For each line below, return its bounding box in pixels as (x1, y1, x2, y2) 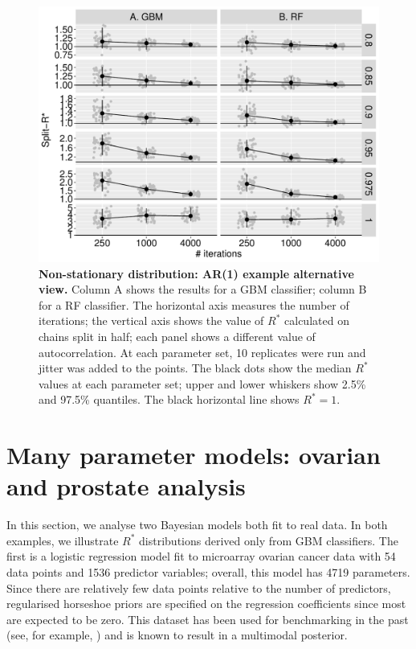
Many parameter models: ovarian (6, 438, 381, 471)
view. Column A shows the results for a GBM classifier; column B (39, 281, 367, 298)
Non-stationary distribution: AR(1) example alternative (39, 265, 354, 281)
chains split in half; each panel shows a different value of (39, 327, 316, 344)
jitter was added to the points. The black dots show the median (39, 359, 352, 376)
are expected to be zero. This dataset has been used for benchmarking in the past (6, 610, 409, 627)
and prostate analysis (6, 470, 246, 503)
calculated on (284, 312, 349, 329)
